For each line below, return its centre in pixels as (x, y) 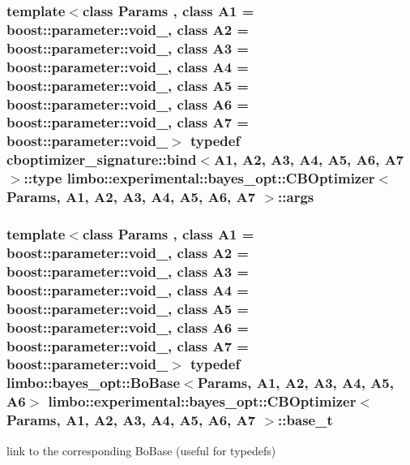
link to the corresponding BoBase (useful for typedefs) (141, 450)
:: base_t (305, 420)
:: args (296, 197)
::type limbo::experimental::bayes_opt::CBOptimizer (199, 178)
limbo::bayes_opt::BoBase (94, 383)
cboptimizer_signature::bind (102, 159)
